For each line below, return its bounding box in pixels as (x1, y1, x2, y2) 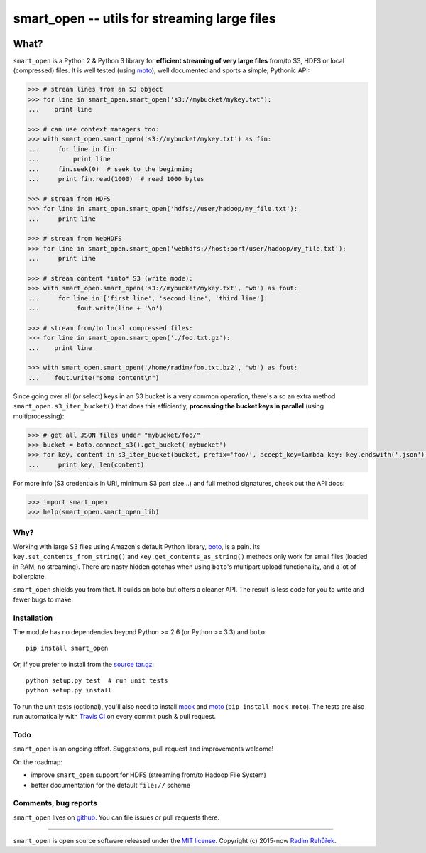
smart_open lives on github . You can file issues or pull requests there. (13, 813, 220, 822)
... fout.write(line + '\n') (28, 304, 163, 313)
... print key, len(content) (28, 460, 145, 469)
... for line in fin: (28, 145, 119, 153)
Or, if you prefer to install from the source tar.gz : (13, 660, 155, 668)
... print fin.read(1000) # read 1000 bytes (28, 175, 204, 183)
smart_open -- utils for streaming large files (13, 11, 276, 26)
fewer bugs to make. (13, 595, 74, 604)
